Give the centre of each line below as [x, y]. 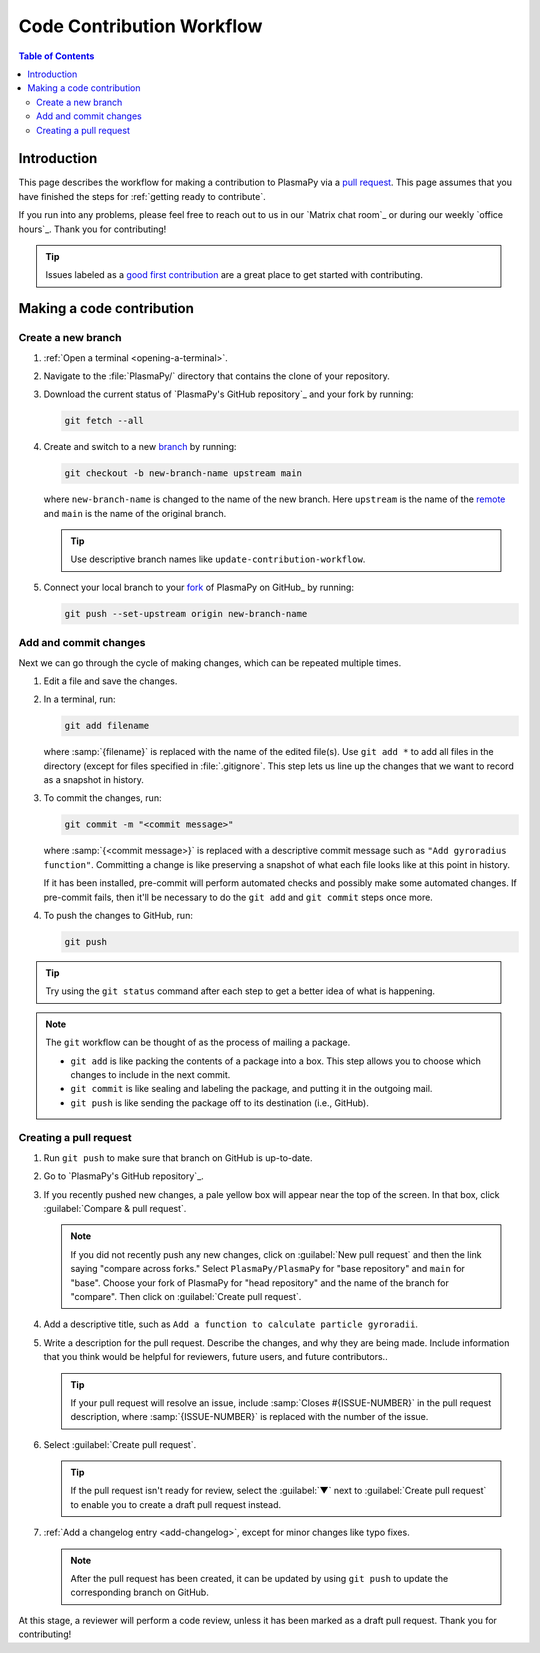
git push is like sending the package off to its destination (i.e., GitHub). [219, 1102]
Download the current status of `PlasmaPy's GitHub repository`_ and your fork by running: [228, 394]
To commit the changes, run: [102, 798]
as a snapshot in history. [93, 780]
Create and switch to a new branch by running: [140, 447]
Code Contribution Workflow [140, 26]
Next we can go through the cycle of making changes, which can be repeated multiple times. [210, 662]
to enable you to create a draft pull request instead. [176, 1504]
